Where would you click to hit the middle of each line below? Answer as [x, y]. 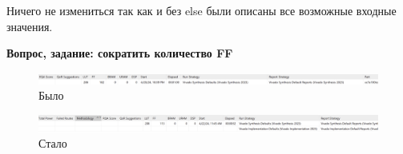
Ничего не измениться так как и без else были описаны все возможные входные [201, 10]
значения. [30, 26]
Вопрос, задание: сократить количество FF [120, 53]
